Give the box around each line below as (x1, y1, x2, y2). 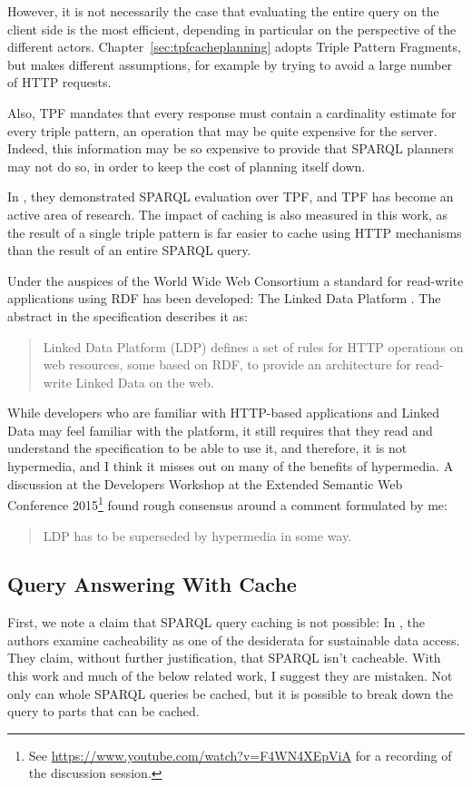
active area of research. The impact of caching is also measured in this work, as (7, 204, 448, 223)
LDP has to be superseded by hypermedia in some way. (43, 526, 352, 545)
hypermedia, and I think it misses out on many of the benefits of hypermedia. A (7, 457, 454, 476)
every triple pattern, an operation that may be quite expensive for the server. (7, 121, 438, 140)
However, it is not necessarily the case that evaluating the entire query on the (7, 2, 439, 20)
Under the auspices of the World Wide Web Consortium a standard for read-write (7, 271, 464, 290)
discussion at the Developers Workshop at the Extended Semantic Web (7, 474, 403, 493)
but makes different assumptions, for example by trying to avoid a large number (7, 54, 453, 74)
